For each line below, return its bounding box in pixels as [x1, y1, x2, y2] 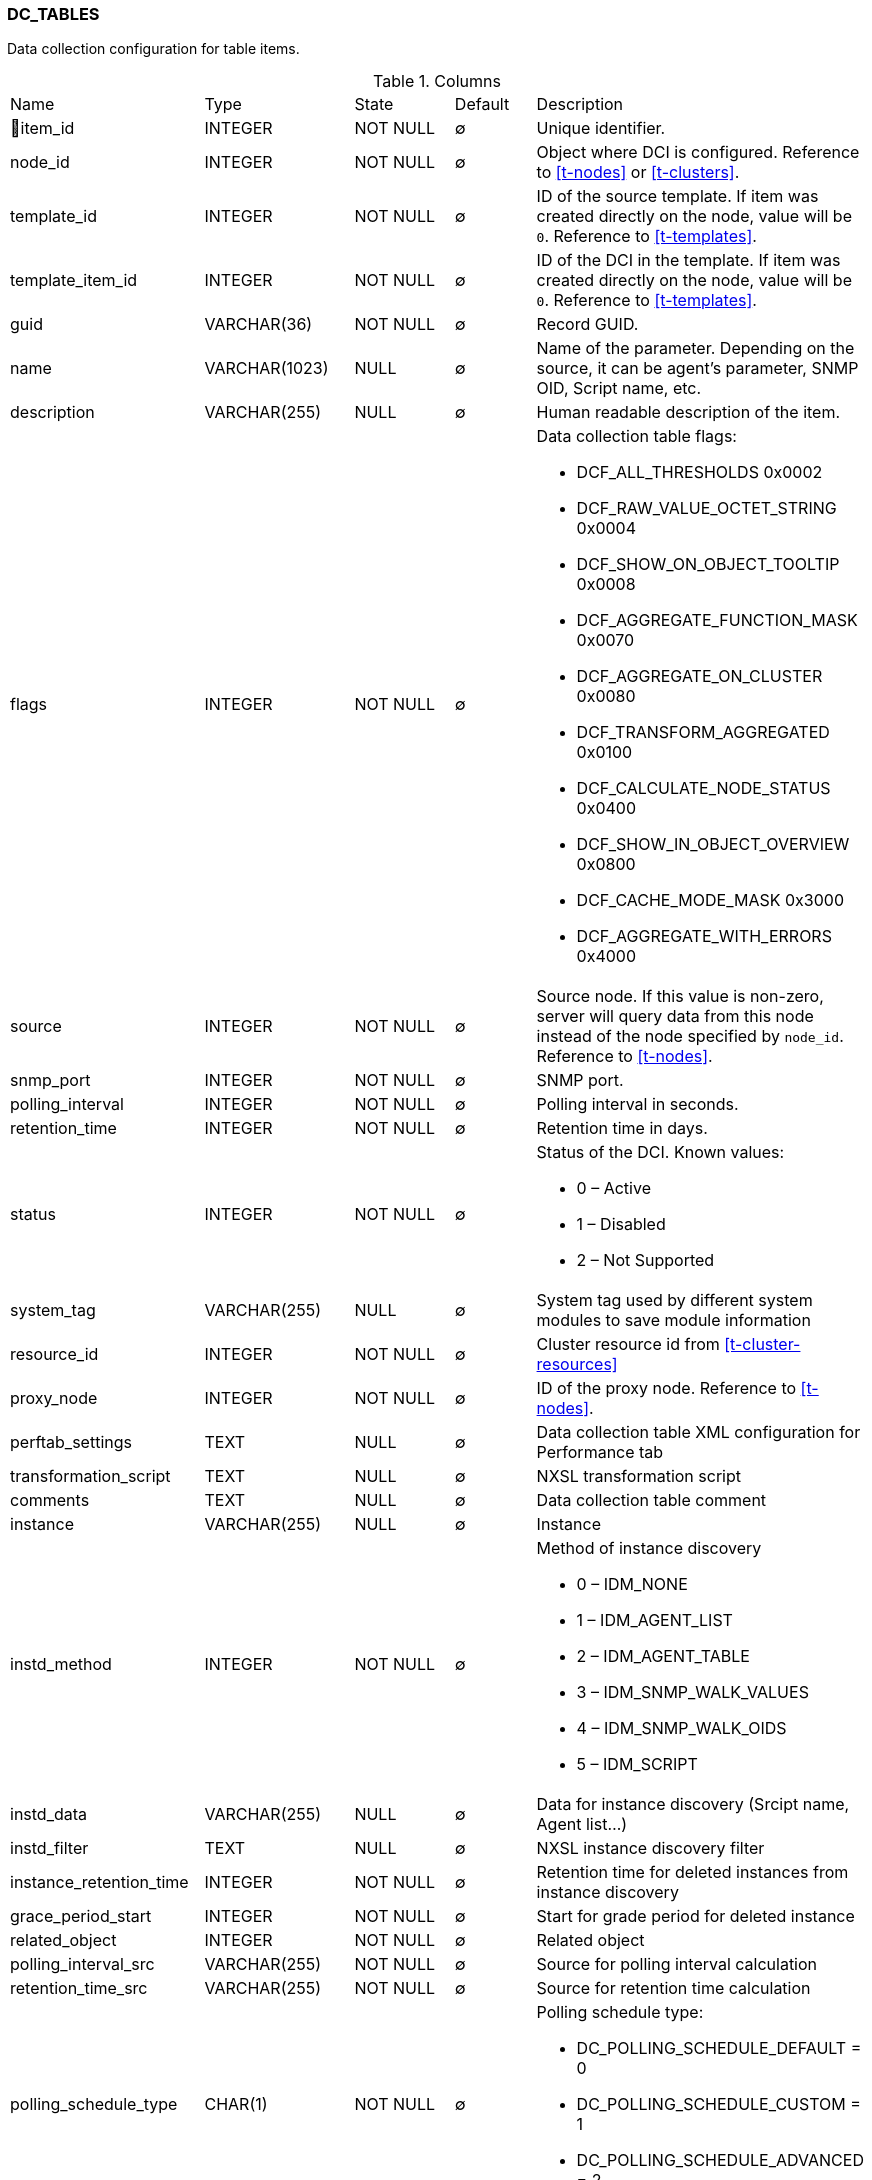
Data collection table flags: [536, 426, 737, 447]
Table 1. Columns [373, 71, 501, 92]
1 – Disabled [576, 1214, 666, 1235]
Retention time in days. [536, 1118, 708, 1139]
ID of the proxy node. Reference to [536, 1378, 797, 1399]
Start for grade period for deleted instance [536, 1906, 855, 1927]
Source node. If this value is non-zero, [536, 986, 824, 1007]
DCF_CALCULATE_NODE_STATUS [576, 778, 831, 799]
